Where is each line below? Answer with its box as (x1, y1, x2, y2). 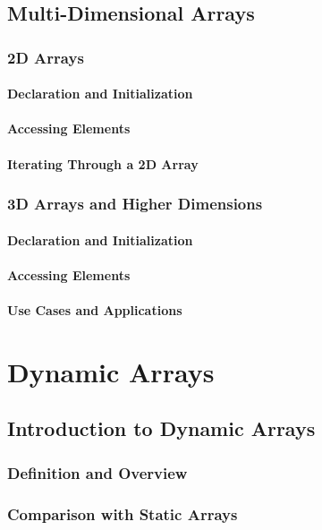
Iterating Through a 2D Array (7, 154, 199, 173)
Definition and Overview (7, 461, 188, 483)
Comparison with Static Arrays (7, 502, 238, 525)
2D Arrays (7, 46, 84, 68)
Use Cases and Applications (7, 301, 182, 319)
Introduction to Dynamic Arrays (7, 415, 316, 442)
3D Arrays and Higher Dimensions (7, 192, 263, 215)
